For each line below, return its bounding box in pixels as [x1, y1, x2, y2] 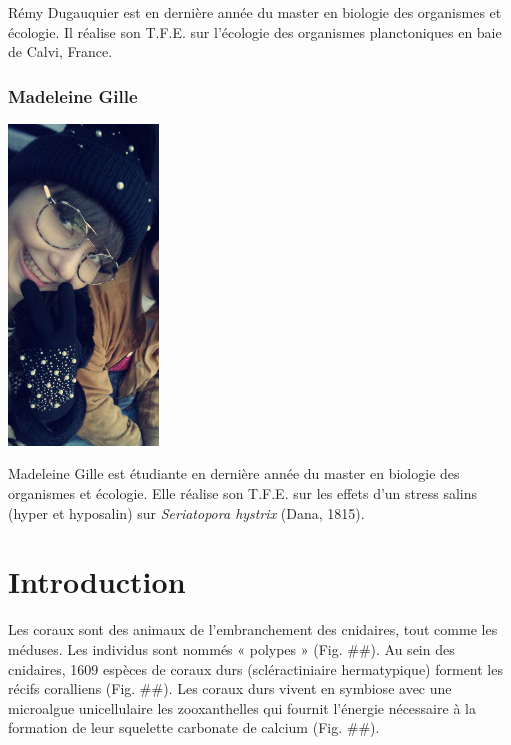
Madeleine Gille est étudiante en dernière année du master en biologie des [8, 463, 460, 484]
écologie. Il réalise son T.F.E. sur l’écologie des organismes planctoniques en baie [8, 21, 502, 42]
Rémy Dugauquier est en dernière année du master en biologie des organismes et [8, 2, 502, 22]
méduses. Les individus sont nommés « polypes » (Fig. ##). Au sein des [8, 638, 455, 659]
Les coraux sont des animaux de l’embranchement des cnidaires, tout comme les [8, 619, 498, 640]
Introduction [8, 561, 186, 602]
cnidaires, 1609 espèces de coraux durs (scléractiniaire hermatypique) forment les [8, 658, 503, 679]
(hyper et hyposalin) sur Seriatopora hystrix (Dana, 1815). [8, 502, 365, 523]
